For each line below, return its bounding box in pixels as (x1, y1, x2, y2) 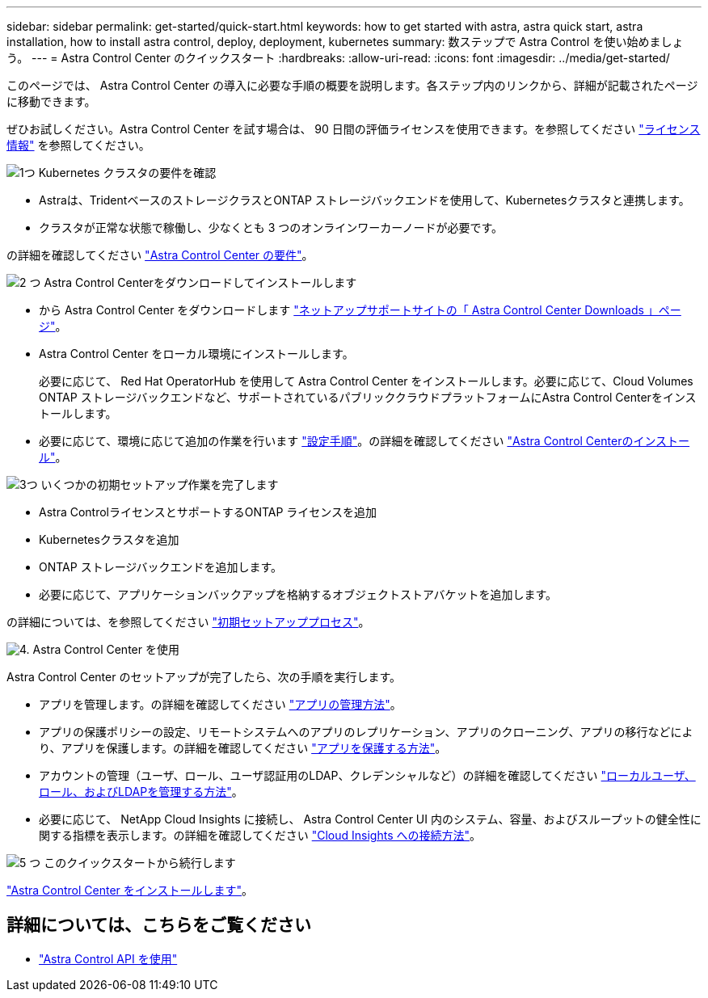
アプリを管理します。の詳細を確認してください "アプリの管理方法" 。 (39, 697, 402, 711)
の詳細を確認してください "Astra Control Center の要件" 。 (6, 248, 314, 262)
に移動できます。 (6, 95, 96, 108)
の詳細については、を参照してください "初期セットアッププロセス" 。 (6, 615, 370, 629)
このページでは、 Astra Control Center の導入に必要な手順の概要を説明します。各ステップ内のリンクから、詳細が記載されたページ (6, 78, 698, 92)
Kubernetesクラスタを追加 (39, 533, 179, 546)
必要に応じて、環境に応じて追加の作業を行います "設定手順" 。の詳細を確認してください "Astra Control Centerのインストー (39, 434, 690, 448)
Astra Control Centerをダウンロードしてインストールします (44, 276, 357, 289)
